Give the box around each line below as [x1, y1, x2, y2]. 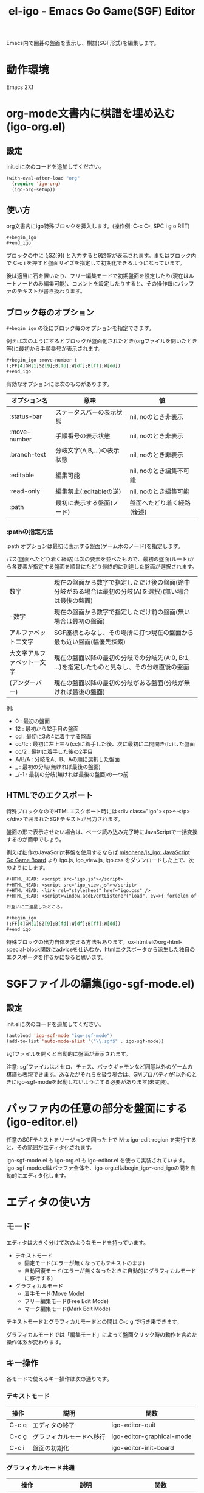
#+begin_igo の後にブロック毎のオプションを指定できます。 [6, 325, 155, 332]
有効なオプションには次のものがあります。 [6, 380, 112, 387]
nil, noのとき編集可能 [129, 487, 190, 496]
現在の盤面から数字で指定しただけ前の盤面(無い [53, 608, 190, 616]
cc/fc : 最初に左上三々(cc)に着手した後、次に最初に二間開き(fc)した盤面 [15, 740, 195, 748]
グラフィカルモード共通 [6, 1463, 75, 1472]
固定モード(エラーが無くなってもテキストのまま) [24, 1259, 144, 1266]
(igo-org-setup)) [12, 186, 56, 192]
